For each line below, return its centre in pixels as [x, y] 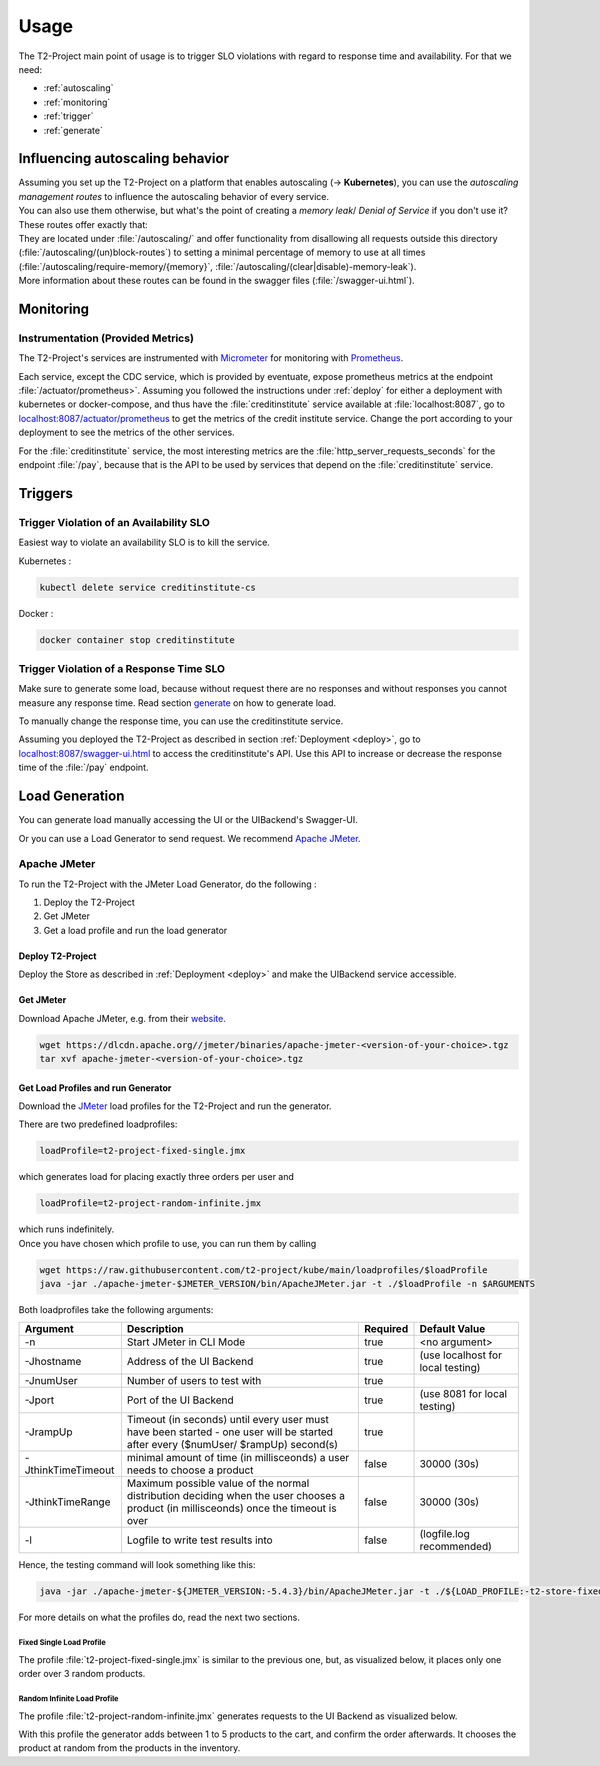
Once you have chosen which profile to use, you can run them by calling [167, 1243]
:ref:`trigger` [68, 116]
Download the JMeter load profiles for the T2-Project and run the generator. [175, 1106]
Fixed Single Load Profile [62, 1643]
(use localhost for [460, 1355]
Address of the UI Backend [190, 1362]
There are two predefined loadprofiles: [98, 1124]
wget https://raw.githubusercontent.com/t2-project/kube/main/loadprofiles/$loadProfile [264, 1269]
